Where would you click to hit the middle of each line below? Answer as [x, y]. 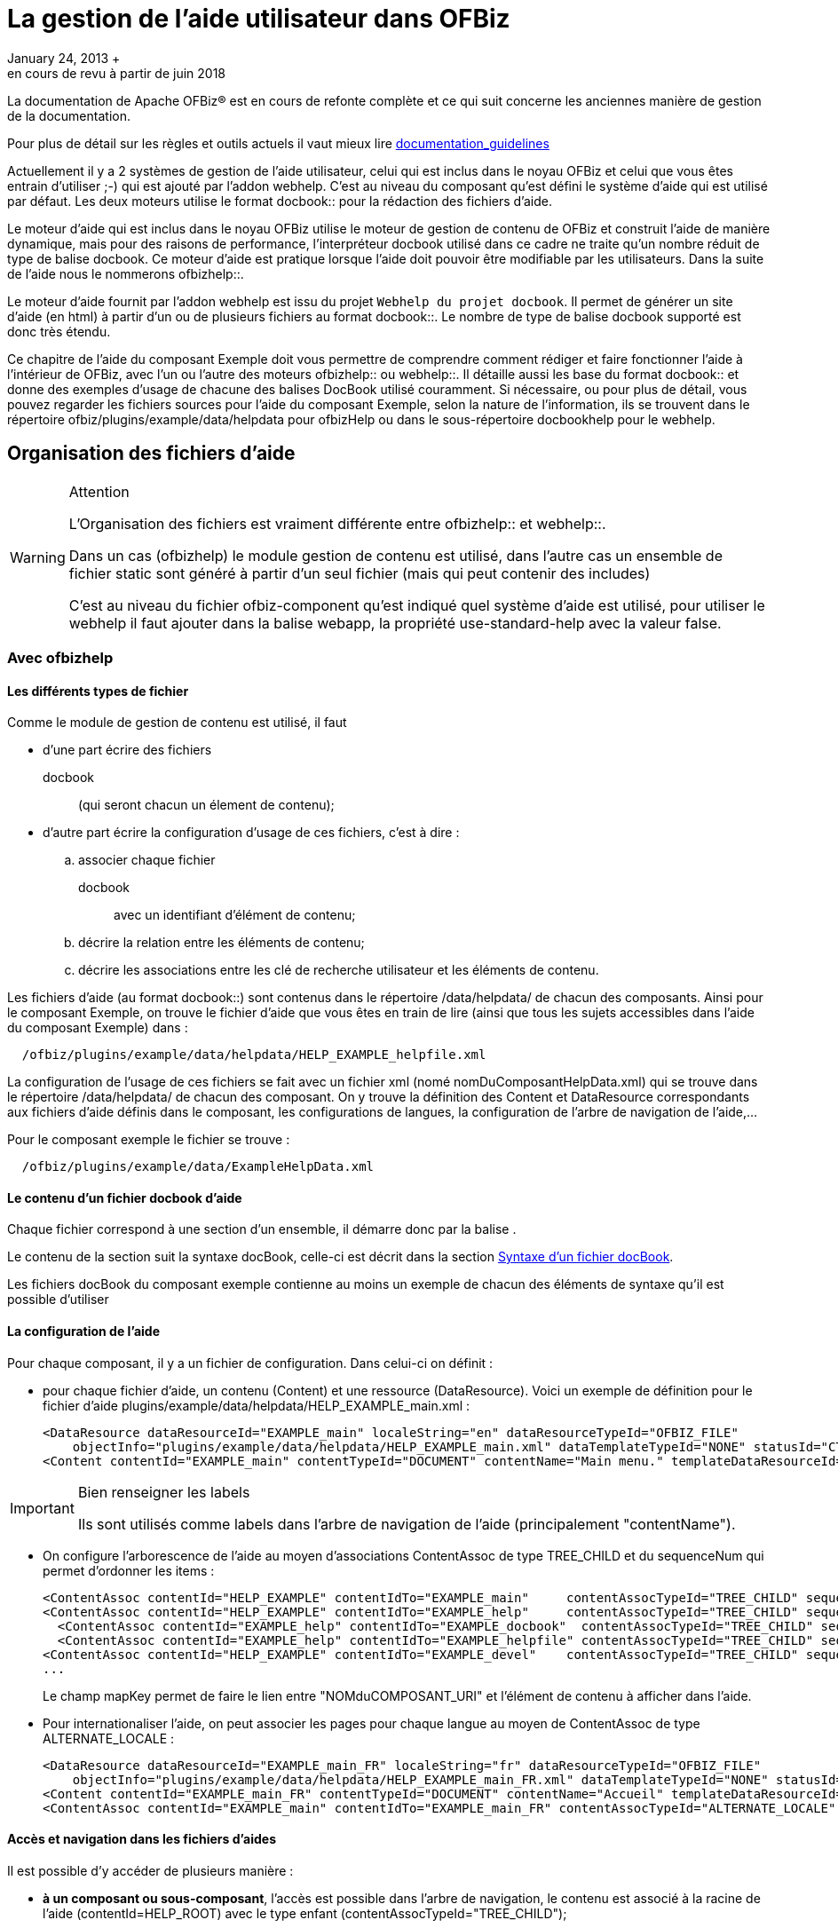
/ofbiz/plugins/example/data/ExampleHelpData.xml [198, 1167]
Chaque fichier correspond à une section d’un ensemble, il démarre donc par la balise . [262, 1229]
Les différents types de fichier [98, 691]
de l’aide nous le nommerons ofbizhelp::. [126, 273]
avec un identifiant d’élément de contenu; [235, 915]
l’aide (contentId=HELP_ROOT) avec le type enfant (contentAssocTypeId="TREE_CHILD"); [305, 1913]
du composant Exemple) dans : [98, 1028]
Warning [38, 557]
